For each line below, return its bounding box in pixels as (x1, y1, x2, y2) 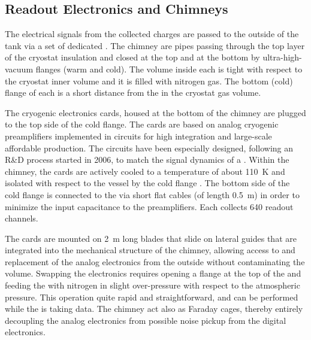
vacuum (5, 62, 34, 75)
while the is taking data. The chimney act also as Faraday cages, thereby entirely (5, 302, 303, 315)
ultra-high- (262, 51, 302, 63)
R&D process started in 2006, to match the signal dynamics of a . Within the (5, 153, 289, 166)
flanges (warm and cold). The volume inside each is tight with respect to (35, 62, 303, 75)
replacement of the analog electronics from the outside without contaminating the (5, 255, 305, 268)
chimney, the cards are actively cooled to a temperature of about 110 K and (5, 165, 285, 177)
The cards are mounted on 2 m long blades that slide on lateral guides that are (5, 232, 297, 244)
